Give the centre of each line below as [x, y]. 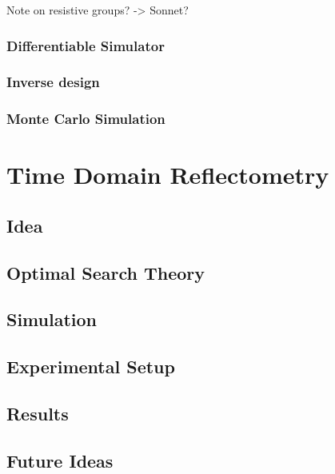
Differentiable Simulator [86, 45]
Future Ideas [60, 460]
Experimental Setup [91, 366]
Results [38, 414]
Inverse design [53, 82]
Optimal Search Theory [106, 272]
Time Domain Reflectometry [168, 175]
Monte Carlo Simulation [86, 119]
